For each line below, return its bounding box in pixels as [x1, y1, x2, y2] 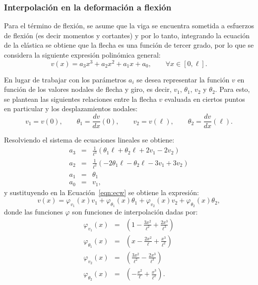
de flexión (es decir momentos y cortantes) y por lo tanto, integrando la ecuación [4, 30, 250, 40]
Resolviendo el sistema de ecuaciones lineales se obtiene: [4, 135, 175, 145]
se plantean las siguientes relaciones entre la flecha [4, 93, 157, 104]
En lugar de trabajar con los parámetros [4, 74, 127, 84]
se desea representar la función [136, 74, 230, 84]
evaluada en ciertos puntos [164, 93, 245, 104]
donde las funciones [4, 207, 63, 217]
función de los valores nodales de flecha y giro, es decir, [4, 84, 172, 94]
